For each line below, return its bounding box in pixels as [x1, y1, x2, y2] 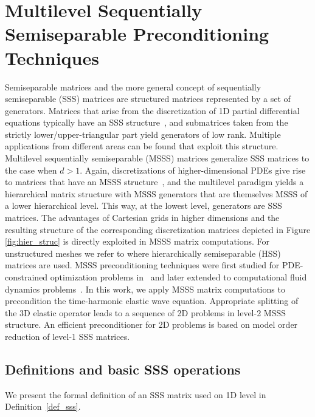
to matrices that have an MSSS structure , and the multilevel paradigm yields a [5, 175, 304, 188]
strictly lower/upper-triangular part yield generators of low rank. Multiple [5, 127, 281, 140]
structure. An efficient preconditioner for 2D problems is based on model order [5, 318, 298, 331]
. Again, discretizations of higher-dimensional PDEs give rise [80, 163, 306, 176]
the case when [5, 163, 57, 176]
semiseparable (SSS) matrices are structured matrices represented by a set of [5, 92, 291, 105]
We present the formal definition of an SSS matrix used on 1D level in [5, 388, 266, 401]
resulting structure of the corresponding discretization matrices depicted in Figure [5, 223, 311, 236]
